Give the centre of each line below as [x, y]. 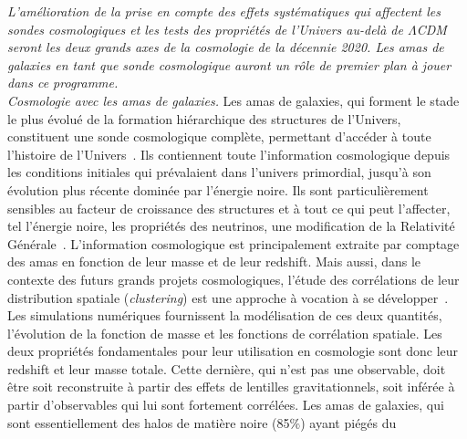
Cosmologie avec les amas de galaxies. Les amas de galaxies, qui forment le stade [233, 100]
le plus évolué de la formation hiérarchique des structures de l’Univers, [204, 118]
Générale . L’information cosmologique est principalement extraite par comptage [233, 243]
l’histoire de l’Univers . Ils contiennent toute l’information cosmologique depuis [229, 154]
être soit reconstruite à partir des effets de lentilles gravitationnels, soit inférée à [231, 387]
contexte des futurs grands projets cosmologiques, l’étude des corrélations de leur [233, 279]
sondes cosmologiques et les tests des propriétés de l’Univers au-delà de [205, 29]
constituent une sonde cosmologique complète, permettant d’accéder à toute [219, 136]
